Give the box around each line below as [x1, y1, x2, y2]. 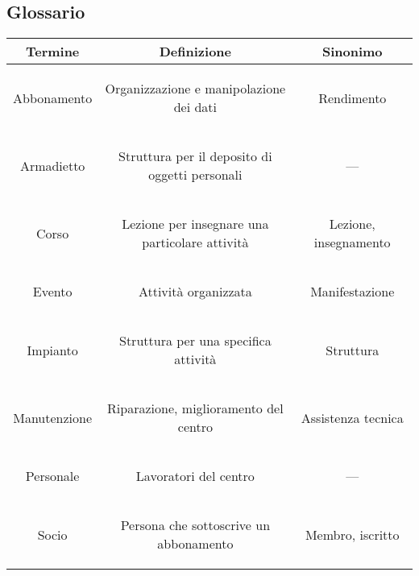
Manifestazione [310, 282, 395, 301]
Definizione [159, 42, 231, 61]
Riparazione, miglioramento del [107, 399, 284, 418]
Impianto [27, 340, 78, 359]
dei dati [173, 97, 218, 117]
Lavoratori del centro [135, 466, 255, 486]
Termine [25, 42, 80, 61]
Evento [32, 282, 73, 301]
